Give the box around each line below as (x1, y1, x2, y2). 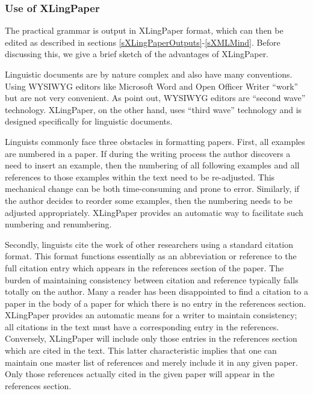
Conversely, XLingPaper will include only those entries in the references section (5, 332, 297, 345)
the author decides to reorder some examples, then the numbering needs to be (5, 194, 293, 206)
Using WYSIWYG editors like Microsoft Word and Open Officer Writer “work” (5, 79, 299, 92)
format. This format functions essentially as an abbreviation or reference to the (5, 250, 297, 262)
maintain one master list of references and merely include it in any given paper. (5, 356, 298, 368)
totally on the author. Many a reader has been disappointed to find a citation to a (5, 285, 308, 298)
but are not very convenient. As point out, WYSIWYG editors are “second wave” (5, 91, 306, 104)
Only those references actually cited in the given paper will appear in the (5, 368, 274, 380)
